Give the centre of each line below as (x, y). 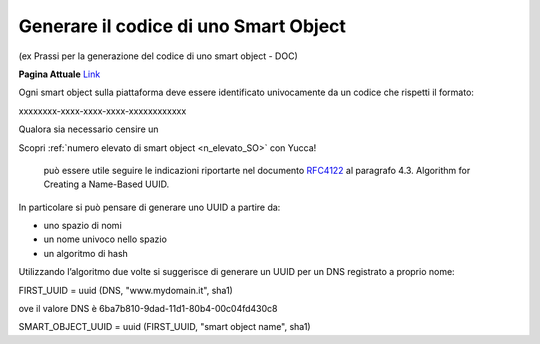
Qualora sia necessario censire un (88, 129)
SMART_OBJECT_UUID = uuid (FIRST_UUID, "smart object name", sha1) (164, 327)
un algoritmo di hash (86, 253)
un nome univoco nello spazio (105, 239)
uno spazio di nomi (82, 226)
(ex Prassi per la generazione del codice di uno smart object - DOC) (158, 56)
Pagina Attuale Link (59, 74)
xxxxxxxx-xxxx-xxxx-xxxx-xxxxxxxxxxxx (102, 111)
